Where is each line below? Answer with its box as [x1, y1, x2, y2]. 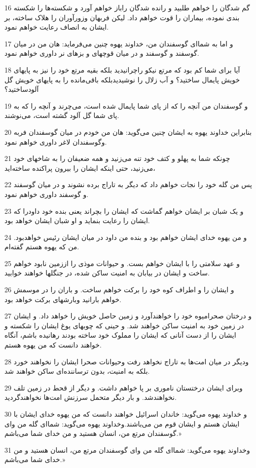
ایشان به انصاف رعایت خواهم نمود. [4, 22, 109, 32]
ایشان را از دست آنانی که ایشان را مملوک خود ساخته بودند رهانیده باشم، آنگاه [4, 330, 236, 340]
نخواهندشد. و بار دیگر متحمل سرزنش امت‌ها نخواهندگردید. [4, 392, 177, 402]
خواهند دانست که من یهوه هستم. [4, 340, 102, 350]
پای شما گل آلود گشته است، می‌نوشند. [4, 110, 119, 120]
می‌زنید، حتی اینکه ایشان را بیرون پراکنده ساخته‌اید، [4, 162, 155, 173]
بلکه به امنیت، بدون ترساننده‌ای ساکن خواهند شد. [4, 366, 150, 376]
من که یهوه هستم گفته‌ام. [4, 241, 79, 252]
